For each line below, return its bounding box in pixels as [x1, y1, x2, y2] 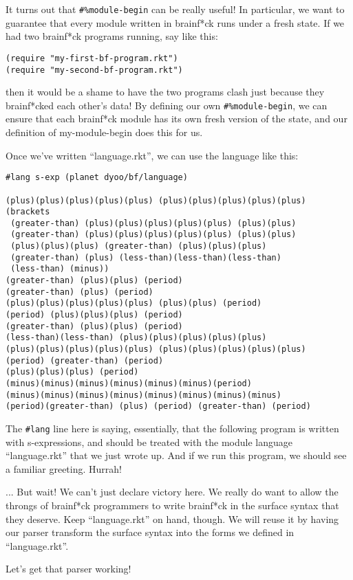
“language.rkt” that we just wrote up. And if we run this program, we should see [6, 448, 347, 462]
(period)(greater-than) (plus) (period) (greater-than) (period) [6, 401, 311, 412]
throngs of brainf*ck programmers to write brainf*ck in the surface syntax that [6, 498, 339, 512]
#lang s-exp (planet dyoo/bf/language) [6, 172, 188, 183]
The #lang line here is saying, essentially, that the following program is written [6, 421, 339, 435]
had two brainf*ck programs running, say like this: [6, 29, 218, 43]
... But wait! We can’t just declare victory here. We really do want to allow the [6, 484, 339, 499]
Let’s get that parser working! [6, 561, 131, 576]
